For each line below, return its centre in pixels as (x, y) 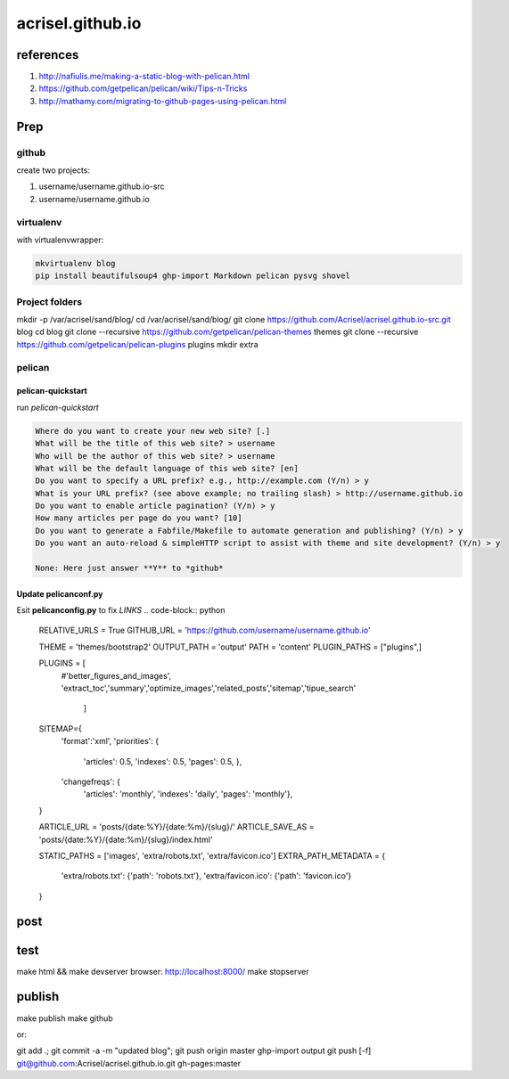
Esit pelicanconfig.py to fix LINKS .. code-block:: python (121, 610)
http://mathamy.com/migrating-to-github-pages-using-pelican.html (163, 101)
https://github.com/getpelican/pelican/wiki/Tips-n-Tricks (143, 88)
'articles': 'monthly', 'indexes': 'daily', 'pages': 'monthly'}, (188, 794)
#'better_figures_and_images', (116, 675)
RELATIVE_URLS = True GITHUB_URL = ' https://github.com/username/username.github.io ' (205, 630)
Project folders (49, 301)
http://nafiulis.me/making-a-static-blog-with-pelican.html (144, 77)
